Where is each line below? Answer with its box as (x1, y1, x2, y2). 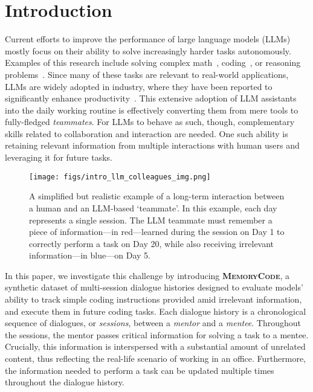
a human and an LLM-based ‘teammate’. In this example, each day (29, 201, 277, 214)
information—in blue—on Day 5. (29, 249, 150, 262)
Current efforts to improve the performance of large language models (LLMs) (5, 33, 291, 45)
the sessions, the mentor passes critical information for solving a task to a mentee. (5, 328, 309, 341)
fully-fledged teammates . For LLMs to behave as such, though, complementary (5, 115, 295, 128)
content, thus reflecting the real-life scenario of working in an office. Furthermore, (5, 352, 306, 365)
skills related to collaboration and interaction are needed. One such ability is (5, 127, 288, 140)
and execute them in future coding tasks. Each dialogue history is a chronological (5, 304, 306, 317)
